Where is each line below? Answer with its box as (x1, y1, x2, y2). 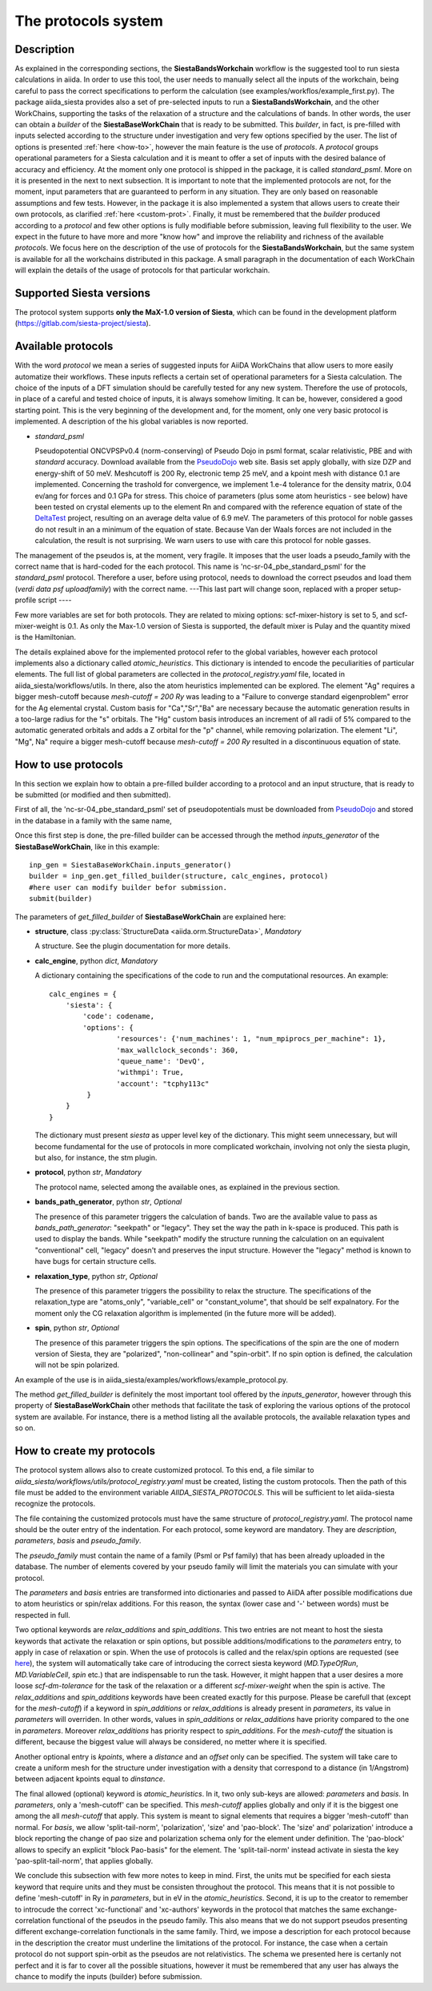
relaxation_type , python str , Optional (34, 1271, 158, 1281)
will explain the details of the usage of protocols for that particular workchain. (14, 265, 270, 276)
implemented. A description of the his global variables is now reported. (14, 416, 249, 426)
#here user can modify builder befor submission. (29, 883, 228, 892)
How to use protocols (14, 758, 123, 771)
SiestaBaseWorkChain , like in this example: (14, 842, 160, 851)
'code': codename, (82, 1012, 155, 1021)
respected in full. (14, 1610, 71, 1619)
